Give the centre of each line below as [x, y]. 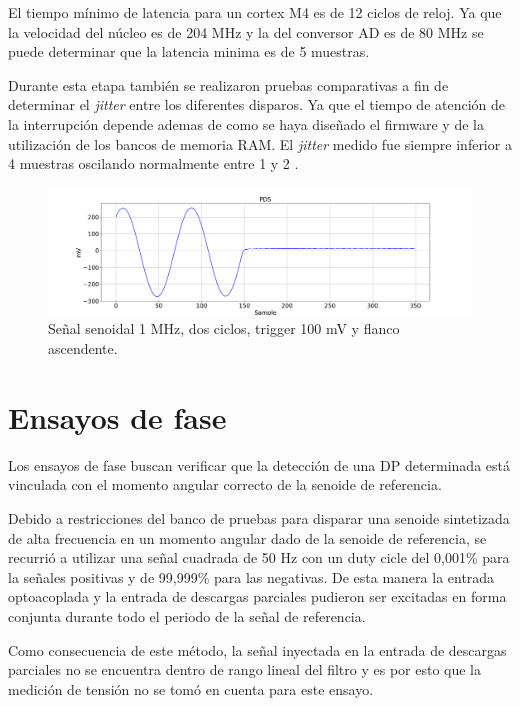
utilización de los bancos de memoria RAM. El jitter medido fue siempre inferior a [260, 143]
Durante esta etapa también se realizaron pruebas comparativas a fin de [228, 84]
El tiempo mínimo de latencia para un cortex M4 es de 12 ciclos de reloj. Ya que [255, 12]
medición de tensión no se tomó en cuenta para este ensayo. [191, 688]
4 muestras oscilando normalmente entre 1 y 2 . [153, 163]
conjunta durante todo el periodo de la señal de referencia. [187, 615]
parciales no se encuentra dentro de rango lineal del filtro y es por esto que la [245, 669]
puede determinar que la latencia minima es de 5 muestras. [189, 51]
